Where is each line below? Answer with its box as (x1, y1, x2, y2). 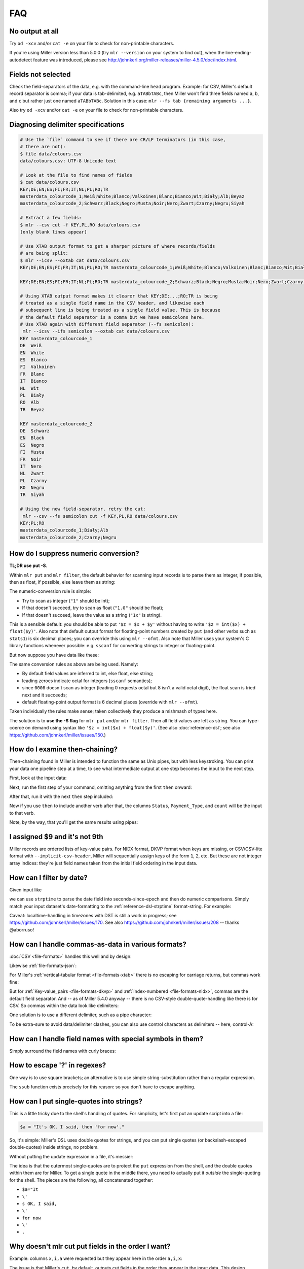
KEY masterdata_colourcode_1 (20, 336, 93, 341)
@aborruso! (9, 926, 34, 932)
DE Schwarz (20, 428, 50, 433)
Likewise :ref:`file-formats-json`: (9, 962, 77, 969)
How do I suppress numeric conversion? (9, 549, 139, 558)
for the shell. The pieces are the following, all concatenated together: (9, 1177, 154, 1183)
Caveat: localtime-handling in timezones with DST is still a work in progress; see (9, 912, 177, 918)
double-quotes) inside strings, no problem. (9, 1144, 99, 1150)
